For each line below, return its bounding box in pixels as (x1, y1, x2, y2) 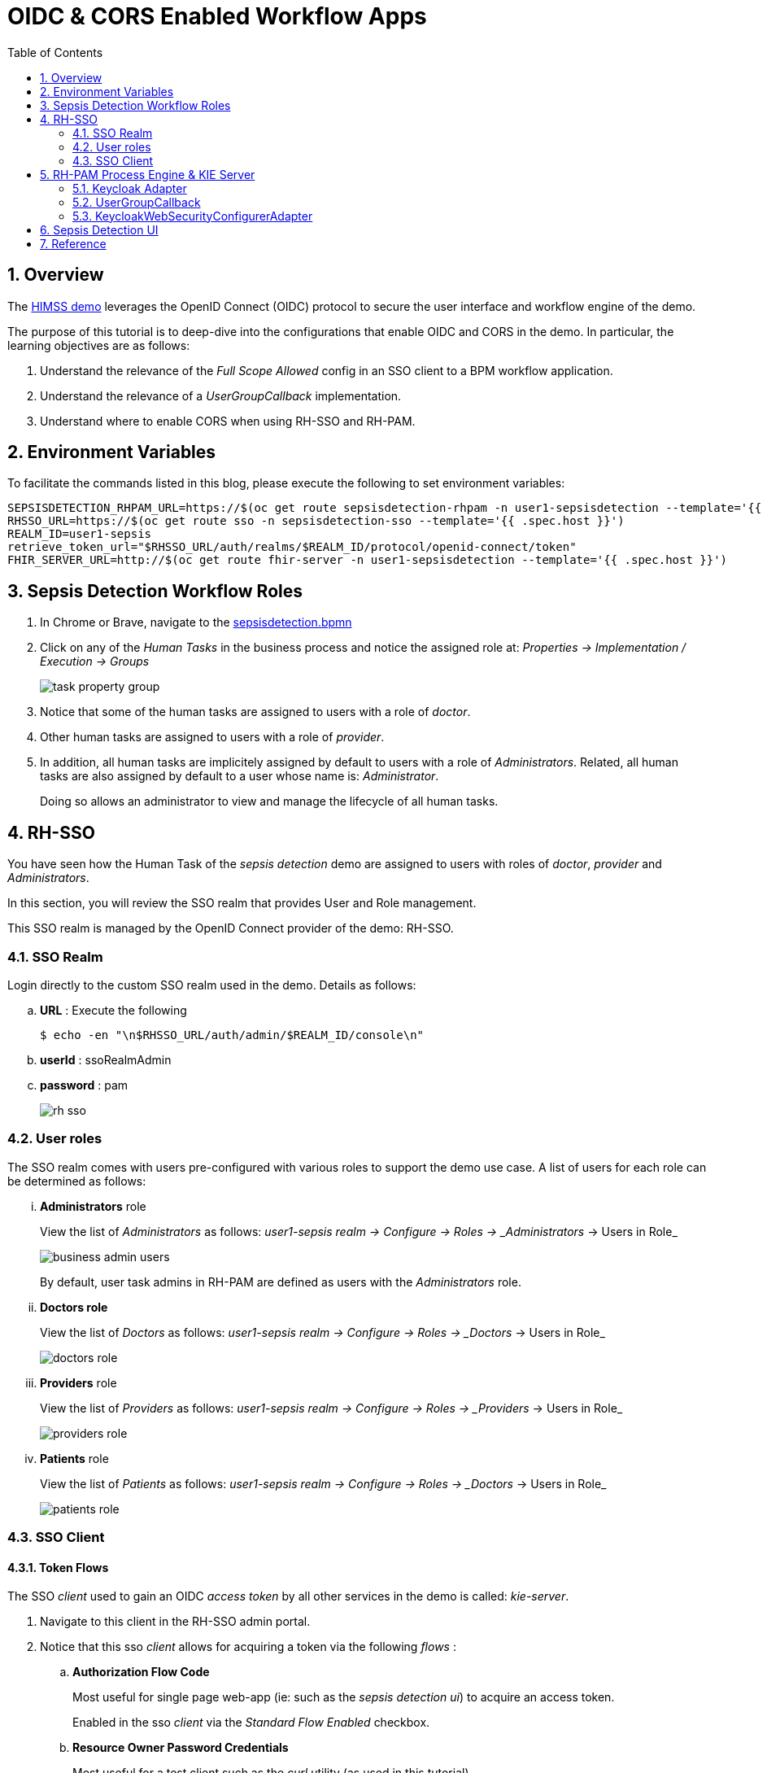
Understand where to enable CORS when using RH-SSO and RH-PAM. (40, 413, 416, 428)
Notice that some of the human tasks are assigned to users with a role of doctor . (40, 705, 471, 719)
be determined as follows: (7, 1173, 146, 1188)
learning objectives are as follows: (7, 338, 190, 352)
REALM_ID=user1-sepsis (7, 527, 152, 541)
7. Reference (40, 236, 107, 251)
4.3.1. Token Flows (7, 1560, 109, 1574)
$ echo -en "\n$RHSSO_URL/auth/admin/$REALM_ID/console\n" (40, 1028, 425, 1042)
